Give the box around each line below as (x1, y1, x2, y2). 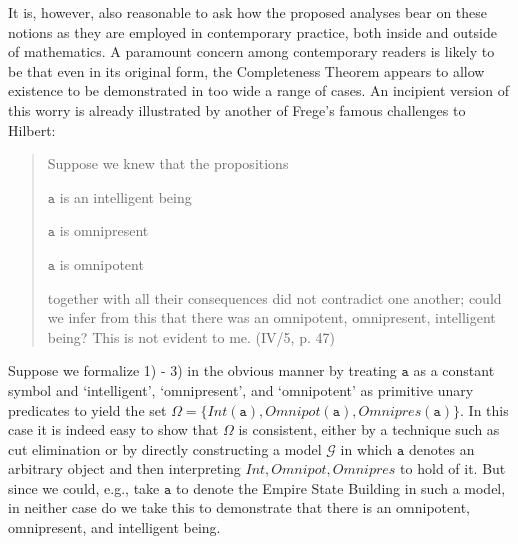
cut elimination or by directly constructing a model (8, 438, 322, 459)
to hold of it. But (400, 458, 506, 479)
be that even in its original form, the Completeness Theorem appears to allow (8, 60, 485, 81)
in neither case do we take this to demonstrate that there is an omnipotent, (8, 497, 470, 518)
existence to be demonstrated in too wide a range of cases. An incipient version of (8, 80, 509, 101)
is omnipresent (59, 220, 149, 241)
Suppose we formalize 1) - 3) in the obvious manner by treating (8, 360, 397, 381)
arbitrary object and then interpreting (8, 458, 241, 479)
